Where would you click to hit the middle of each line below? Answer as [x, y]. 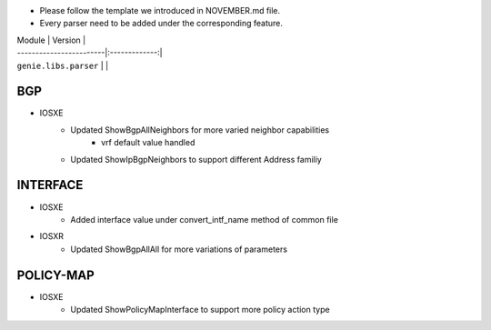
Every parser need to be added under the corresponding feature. [161, 24]
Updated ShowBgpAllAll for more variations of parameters [179, 249]
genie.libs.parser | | [63, 65]
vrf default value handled [148, 143]
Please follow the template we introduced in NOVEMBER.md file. [160, 10]
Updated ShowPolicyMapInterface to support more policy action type [200, 310]
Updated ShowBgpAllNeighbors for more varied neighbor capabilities [200, 130]
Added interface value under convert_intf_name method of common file [204, 219]
